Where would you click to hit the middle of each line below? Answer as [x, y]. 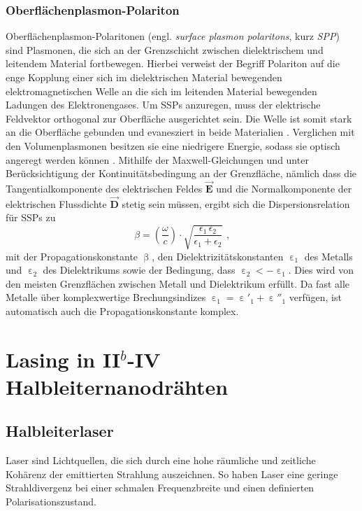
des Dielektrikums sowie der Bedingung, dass [139, 270]
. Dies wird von [321, 270]
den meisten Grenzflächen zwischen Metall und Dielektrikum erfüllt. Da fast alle [178, 283]
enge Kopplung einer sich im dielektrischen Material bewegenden [144, 77]
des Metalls [328, 256]
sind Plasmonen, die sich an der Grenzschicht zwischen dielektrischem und [165, 49]
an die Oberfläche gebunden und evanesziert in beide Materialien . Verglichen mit [180, 132]
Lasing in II [63, 359]
